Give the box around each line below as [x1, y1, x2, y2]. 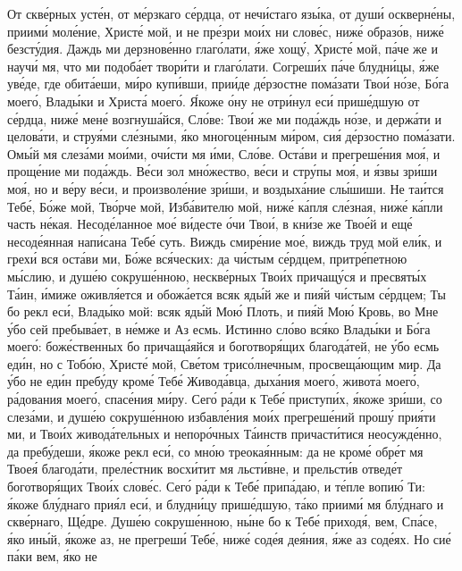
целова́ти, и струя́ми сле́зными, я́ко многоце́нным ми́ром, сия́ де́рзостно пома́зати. [7, 127, 456, 146]
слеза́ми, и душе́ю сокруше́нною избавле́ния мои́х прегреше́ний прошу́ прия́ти [7, 407, 436, 425]
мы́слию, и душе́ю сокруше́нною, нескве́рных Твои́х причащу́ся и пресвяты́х [7, 266, 427, 285]
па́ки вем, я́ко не [7, 547, 97, 566]
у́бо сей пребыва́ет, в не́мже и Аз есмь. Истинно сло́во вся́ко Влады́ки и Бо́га [7, 319, 431, 338]
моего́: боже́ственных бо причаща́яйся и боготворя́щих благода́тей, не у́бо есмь [7, 337, 440, 356]
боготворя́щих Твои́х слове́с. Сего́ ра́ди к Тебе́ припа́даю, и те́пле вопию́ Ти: [7, 477, 425, 496]
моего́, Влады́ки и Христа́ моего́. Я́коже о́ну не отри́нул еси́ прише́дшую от [7, 91, 420, 110]
